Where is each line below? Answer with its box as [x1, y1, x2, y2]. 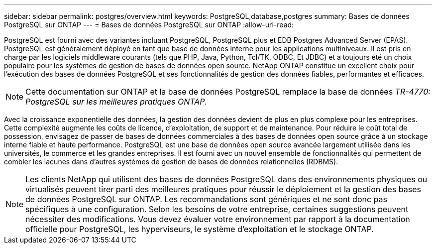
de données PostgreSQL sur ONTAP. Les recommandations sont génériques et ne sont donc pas [25, 194, 387, 204]
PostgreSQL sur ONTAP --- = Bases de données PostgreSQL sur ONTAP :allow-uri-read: [4, 20, 294, 29]
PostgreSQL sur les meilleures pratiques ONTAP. [25, 97, 207, 107]
